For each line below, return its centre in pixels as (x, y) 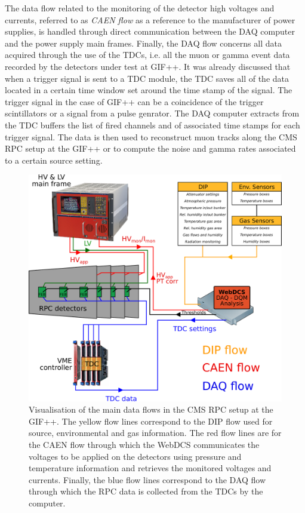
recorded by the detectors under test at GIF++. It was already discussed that (148, 66)
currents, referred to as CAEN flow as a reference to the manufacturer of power (150, 19)
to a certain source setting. (54, 160)
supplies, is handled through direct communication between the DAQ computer (150, 31)
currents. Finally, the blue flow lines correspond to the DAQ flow (147, 479)
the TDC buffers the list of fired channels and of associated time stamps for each (152, 125)
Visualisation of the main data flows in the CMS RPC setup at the (151, 409)
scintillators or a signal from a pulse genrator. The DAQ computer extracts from (152, 113)
